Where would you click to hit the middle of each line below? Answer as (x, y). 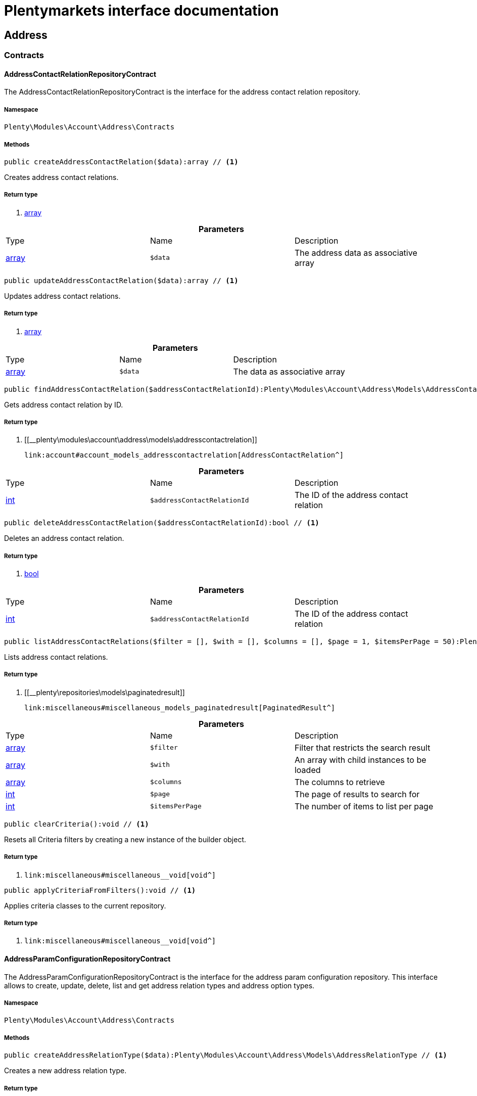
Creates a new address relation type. (65, 1071)
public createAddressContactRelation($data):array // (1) (121, 162)
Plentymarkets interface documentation (141, 11)
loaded (307, 770)
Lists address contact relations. (56, 657)
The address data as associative (356, 253)
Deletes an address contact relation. (64, 538)
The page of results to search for (357, 794)
